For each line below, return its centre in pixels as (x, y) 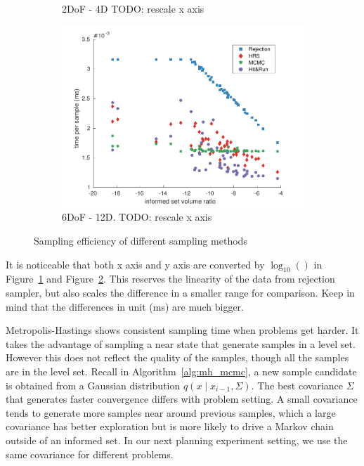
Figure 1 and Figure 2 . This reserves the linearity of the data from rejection (170, 279)
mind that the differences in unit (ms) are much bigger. (125, 306)
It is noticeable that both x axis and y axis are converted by (135, 264)
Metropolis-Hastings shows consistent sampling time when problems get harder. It (182, 330)
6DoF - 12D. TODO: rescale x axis (137, 217)
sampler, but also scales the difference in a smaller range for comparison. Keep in (180, 293)
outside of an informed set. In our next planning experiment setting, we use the (177, 440)
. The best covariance (297, 385)
